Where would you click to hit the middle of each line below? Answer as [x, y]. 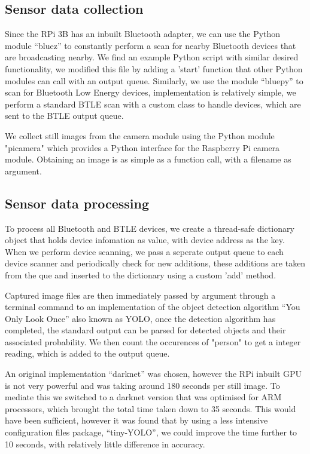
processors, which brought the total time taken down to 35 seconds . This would [151, 408]
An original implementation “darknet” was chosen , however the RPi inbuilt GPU [154, 374]
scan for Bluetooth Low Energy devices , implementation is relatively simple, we [151, 92]
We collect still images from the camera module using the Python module [140, 135]
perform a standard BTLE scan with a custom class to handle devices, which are [153, 104]
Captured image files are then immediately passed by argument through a [140, 295]
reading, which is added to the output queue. [87, 353]
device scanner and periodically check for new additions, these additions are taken [155, 263]
